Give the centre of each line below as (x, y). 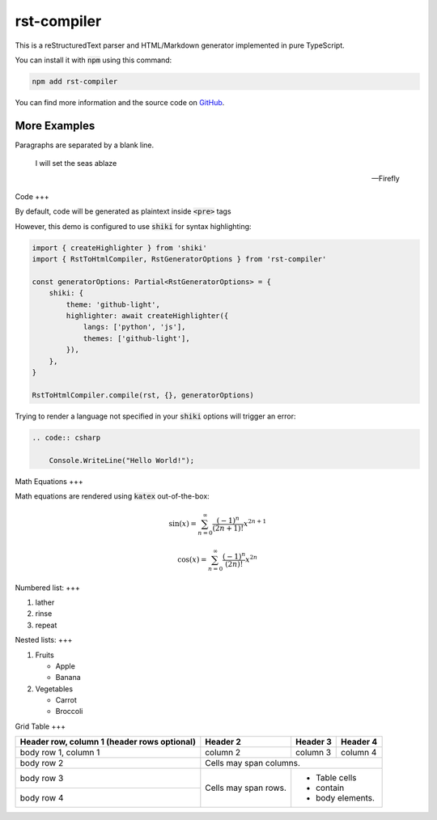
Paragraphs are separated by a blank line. (85, 145)
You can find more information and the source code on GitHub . (120, 102)
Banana (68, 678)
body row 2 (42, 763)
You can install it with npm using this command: (93, 60)
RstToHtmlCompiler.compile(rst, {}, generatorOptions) (143, 395)
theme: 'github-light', (113, 304)
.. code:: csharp (66, 438)
